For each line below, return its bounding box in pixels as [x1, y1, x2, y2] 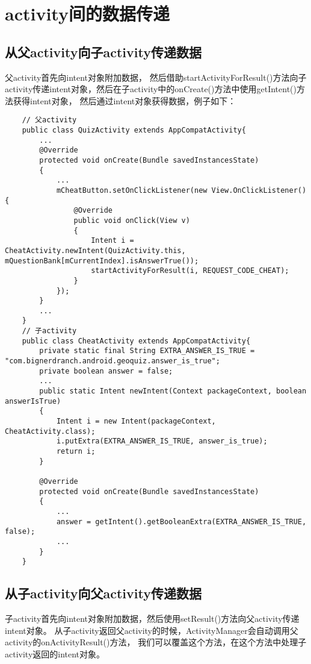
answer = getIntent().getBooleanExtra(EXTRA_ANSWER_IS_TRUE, [56, 517, 307, 526]
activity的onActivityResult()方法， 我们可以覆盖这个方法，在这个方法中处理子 [5, 636, 307, 648]
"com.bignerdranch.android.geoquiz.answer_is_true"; [5, 357, 220, 366]
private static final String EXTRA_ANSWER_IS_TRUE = [39, 346, 255, 355]
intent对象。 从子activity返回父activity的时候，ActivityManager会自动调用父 [5, 624, 298, 636]
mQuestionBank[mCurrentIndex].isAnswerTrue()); [5, 256, 199, 265]
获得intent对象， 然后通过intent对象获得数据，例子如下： [13, 94, 236, 107]
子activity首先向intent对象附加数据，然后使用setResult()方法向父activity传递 [5, 612, 300, 625]
